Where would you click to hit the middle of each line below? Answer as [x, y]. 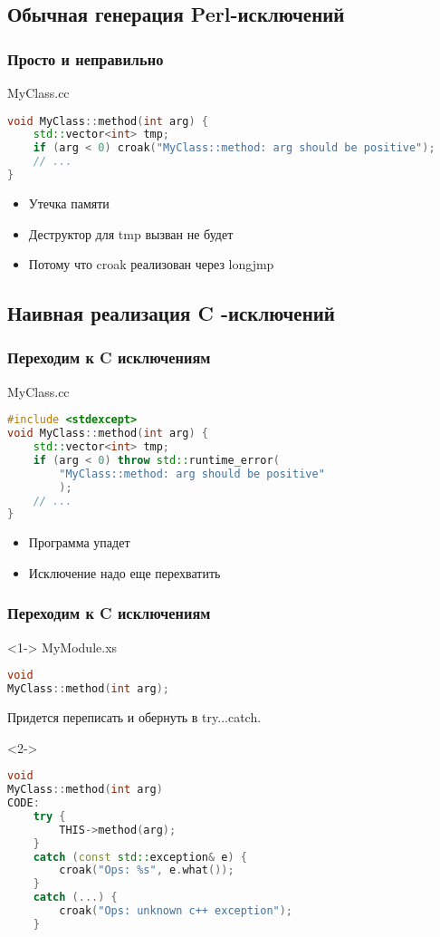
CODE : [24, 803]
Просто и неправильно [86, 58]
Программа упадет [79, 542]
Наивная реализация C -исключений [171, 313]
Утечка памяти [69, 203]
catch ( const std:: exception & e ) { [140, 857]
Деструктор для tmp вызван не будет [131, 233]
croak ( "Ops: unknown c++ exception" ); [176, 911]
